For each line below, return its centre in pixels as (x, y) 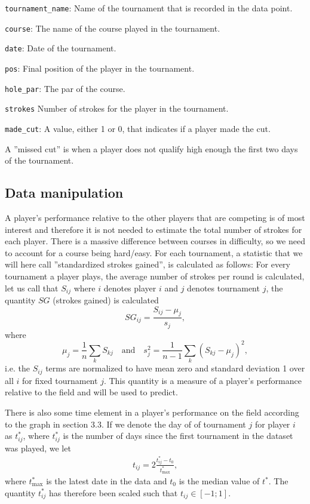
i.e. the (17, 368)
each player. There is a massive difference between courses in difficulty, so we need (155, 241)
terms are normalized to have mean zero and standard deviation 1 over (175, 368)
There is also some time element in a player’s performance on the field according (152, 412)
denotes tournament (223, 288)
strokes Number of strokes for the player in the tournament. (117, 108)
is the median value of (219, 481)
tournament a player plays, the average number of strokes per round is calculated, (155, 276)
